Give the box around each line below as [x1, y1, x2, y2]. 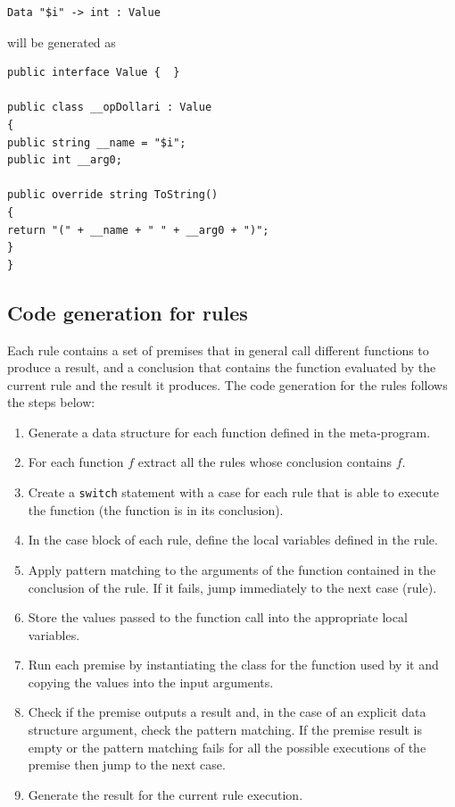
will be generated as [7, 32, 116, 51]
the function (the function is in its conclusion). [28, 500, 284, 519]
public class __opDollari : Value [7, 101, 212, 114]
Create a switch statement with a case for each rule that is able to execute [28, 483, 439, 502]
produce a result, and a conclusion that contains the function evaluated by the [7, 358, 436, 377]
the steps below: [7, 393, 95, 412]
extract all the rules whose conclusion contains [137, 453, 393, 471]
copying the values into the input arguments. [28, 672, 274, 691]
